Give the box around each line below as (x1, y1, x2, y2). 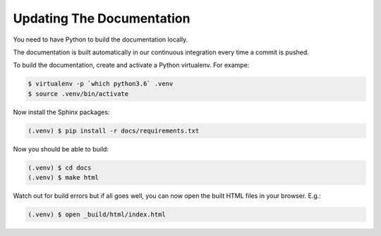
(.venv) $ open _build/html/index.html (28, 211, 166, 218)
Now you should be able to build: (13, 144, 109, 153)
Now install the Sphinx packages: (13, 108, 110, 116)
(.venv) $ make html (28, 173, 99, 182)
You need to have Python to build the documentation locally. (13, 35, 188, 44)
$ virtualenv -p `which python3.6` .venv (28, 80, 174, 88)
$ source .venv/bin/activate (28, 89, 129, 98)
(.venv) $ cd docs (28, 163, 92, 172)
